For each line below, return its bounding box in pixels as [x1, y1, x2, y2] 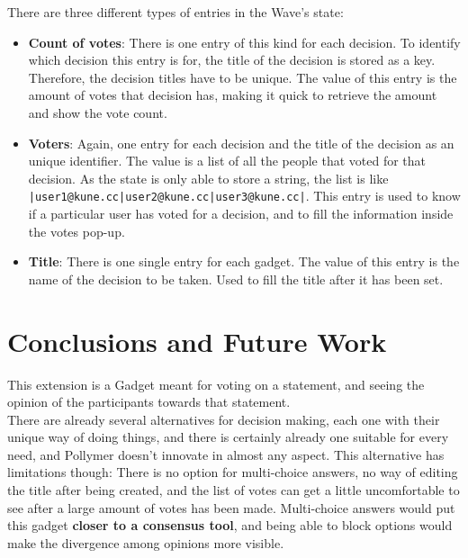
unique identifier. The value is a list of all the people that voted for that [28, 151, 427, 170]
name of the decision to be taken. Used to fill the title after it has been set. [28, 269, 444, 288]
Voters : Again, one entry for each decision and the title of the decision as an [28, 133, 454, 152]
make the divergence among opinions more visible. [7, 533, 284, 552]
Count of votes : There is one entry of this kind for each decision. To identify [28, 32, 461, 51]
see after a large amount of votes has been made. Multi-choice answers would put [7, 498, 455, 517]
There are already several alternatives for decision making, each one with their [7, 409, 440, 428]
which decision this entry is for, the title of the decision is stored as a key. [28, 50, 436, 69]
